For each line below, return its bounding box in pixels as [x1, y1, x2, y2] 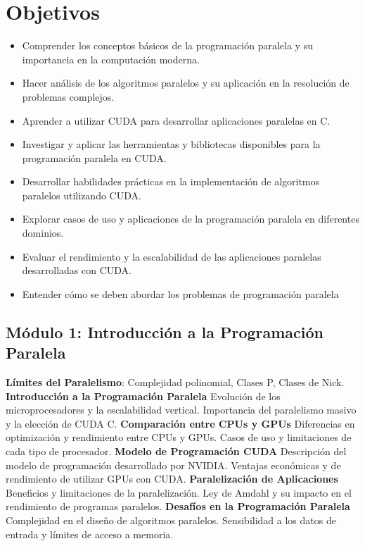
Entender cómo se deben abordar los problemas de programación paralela [22, 286, 339, 301]
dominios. [22, 225, 64, 240]
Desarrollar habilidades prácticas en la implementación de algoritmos [22, 174, 320, 189]
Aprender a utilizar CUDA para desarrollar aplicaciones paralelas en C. [22, 113, 331, 128]
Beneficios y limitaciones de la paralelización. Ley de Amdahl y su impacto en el [6, 485, 352, 500]
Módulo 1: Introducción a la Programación [6, 321, 324, 342]
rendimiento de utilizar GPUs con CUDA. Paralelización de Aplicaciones [6, 471, 338, 486]
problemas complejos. [22, 89, 115, 104]
